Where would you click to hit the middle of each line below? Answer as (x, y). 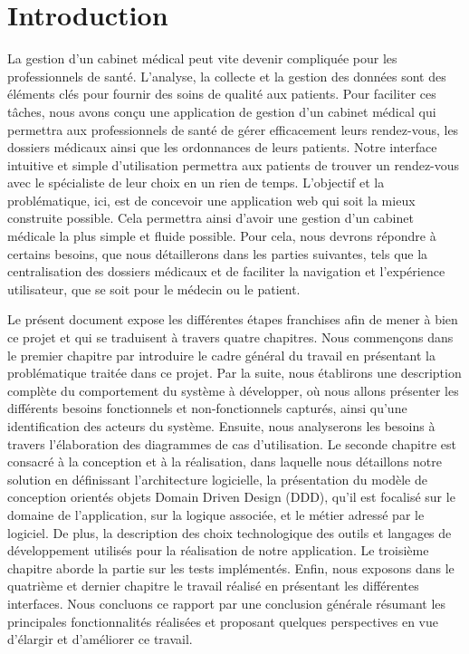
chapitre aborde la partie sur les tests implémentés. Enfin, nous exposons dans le (231, 567)
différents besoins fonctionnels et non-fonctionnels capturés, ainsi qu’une (207, 408)
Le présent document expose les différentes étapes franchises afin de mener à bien (233, 319)
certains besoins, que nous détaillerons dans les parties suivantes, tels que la (218, 253)
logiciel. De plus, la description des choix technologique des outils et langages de (230, 532)
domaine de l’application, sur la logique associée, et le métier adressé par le (216, 514)
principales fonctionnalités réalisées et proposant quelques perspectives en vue (223, 621)
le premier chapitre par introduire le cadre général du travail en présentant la (221, 355)
